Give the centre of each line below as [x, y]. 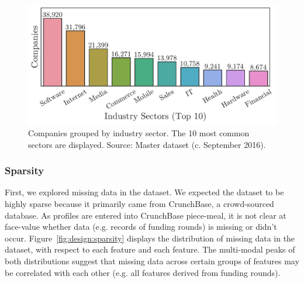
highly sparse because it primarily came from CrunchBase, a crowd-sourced [139, 203]
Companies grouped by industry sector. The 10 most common [139, 132]
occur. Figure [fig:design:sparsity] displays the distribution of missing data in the [150, 238]
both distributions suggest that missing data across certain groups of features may [152, 260]
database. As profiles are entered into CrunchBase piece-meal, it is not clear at [146, 215]
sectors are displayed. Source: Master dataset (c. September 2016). [147, 144]
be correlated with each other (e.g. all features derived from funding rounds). [143, 272]
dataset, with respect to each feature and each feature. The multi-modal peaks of [150, 249]
